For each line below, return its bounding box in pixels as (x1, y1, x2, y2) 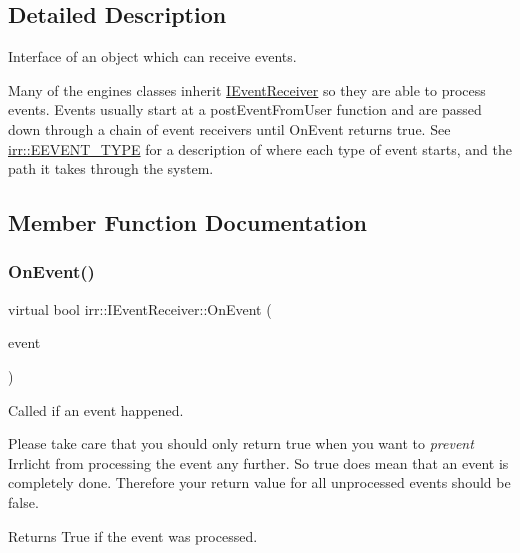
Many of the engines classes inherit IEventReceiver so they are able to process (8, 79, 486, 100)
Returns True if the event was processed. (8, 525, 258, 546)
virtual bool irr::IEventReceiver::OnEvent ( (8, 298, 272, 319)
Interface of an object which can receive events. (8, 46, 297, 67)
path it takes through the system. (8, 158, 214, 179)
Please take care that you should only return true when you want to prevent (8, 433, 474, 454)
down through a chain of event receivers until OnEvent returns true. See (8, 118, 451, 139)
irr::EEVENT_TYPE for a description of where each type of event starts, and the (8, 138, 512, 159)
